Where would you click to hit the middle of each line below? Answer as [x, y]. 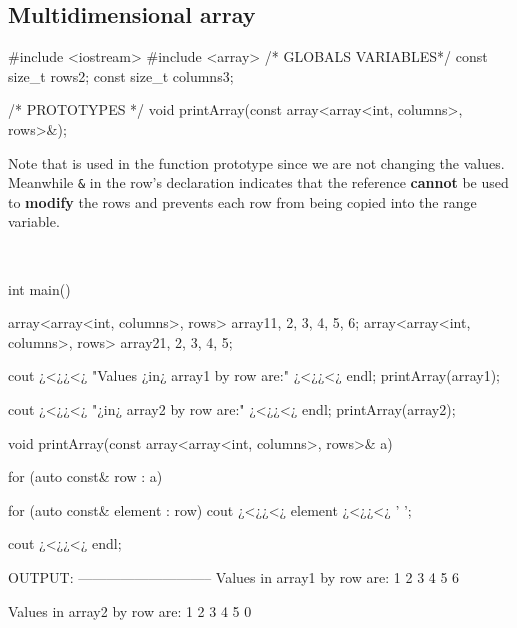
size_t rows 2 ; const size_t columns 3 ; [121, 75]
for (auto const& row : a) [85, 476]
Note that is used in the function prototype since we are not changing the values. [256, 162]
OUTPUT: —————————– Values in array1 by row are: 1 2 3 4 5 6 [234, 576]
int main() [39, 288]
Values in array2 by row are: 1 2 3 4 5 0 [130, 610]
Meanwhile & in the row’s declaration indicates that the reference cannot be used [258, 182]
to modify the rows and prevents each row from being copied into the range [242, 201]
